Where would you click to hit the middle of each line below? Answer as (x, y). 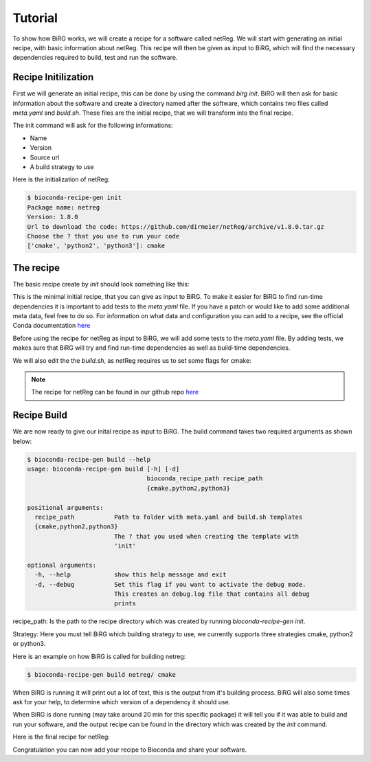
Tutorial (35, 18)
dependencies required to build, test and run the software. (95, 58)
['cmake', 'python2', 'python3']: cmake (96, 246)
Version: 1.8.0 (53, 217)
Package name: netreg (64, 207)
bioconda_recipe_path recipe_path (205, 479)
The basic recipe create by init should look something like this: (101, 284)
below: (22, 441)
